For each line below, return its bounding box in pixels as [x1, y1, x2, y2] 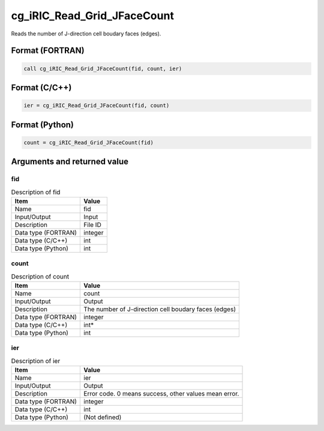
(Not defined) [83, 413, 122, 421]
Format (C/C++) [11, 82, 72, 92]
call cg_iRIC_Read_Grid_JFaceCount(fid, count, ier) [23, 65, 182, 72]
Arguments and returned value [11, 157, 129, 167]
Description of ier [11, 357, 61, 365]
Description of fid [11, 188, 61, 196]
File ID [83, 220, 101, 229]
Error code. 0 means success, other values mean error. [83, 390, 239, 398]
